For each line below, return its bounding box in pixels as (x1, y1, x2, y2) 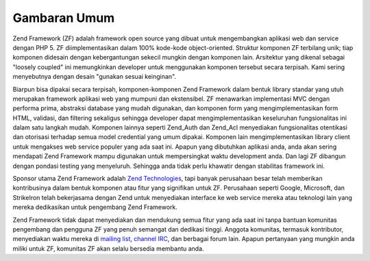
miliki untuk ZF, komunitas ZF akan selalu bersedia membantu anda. (12, 244, 205, 253)
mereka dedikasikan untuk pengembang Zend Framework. (12, 203, 178, 212)
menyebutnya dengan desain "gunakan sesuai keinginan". (12, 73, 177, 81)
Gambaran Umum (12, 10, 115, 25)
